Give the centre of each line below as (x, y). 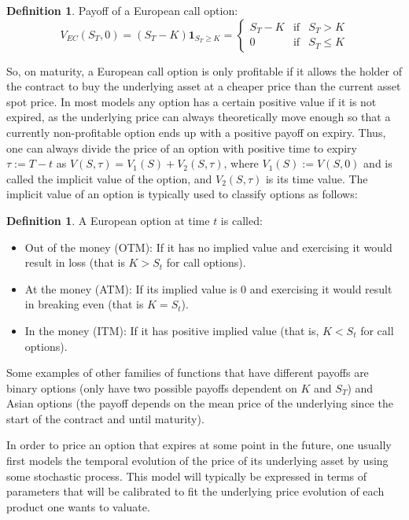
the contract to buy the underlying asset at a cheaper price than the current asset (204, 86)
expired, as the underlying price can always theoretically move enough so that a (199, 117)
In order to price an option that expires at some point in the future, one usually (199, 445)
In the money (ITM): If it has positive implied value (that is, (172, 330)
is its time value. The (317, 178)
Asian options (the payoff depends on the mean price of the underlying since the (200, 403)
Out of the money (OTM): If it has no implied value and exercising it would (208, 247)
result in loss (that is (75, 262)
